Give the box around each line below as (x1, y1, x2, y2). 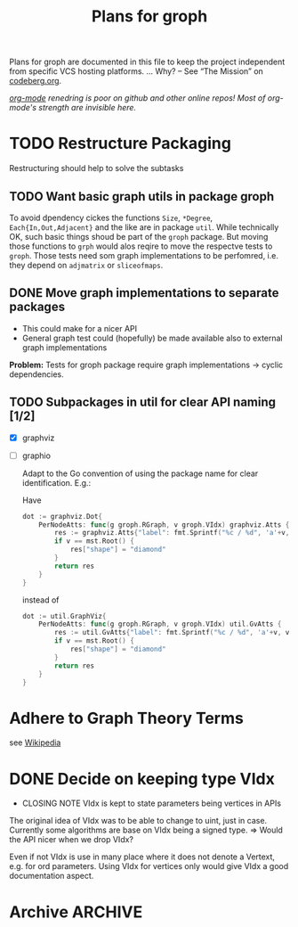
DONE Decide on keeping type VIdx (9, 768, 276, 789)
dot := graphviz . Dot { (21, 512, 103, 521)
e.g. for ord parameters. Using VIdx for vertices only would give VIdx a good (9, 861, 289, 872)
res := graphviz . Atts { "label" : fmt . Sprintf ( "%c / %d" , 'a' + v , (54, 529, 290, 537)
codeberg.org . (9, 76, 62, 86)
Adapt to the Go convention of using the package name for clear (21, 468, 259, 479)
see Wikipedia (9, 737, 61, 748)
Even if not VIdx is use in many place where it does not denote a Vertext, (9, 851, 276, 862)
